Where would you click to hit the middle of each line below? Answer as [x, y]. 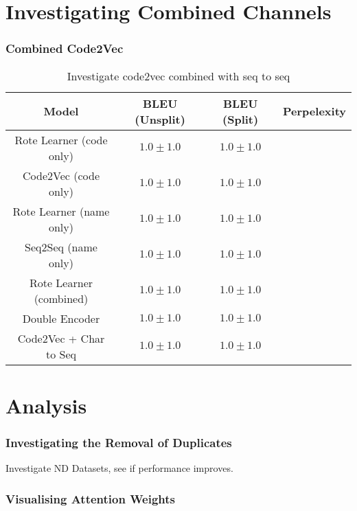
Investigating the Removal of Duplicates [119, 442]
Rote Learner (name [61, 211]
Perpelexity [314, 111]
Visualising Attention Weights [90, 498]
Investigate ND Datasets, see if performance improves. [119, 468]
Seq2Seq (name [61, 247]
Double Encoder [61, 318]
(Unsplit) [160, 119]
